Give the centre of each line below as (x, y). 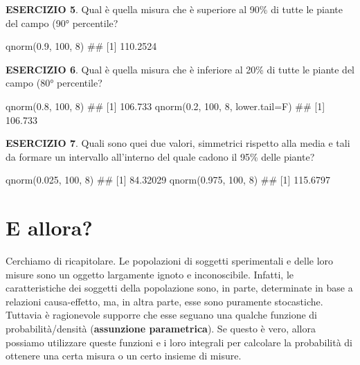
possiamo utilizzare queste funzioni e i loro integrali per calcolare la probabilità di (179, 342)
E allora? (49, 228)
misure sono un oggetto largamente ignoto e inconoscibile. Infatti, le (150, 274)
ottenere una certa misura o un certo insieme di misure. (124, 356)
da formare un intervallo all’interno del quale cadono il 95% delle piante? (160, 156)
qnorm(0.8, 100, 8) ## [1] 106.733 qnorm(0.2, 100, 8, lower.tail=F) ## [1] (165, 106)
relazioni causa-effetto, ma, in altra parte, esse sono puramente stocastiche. (164, 301)
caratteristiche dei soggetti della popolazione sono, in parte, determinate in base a (179, 288)
